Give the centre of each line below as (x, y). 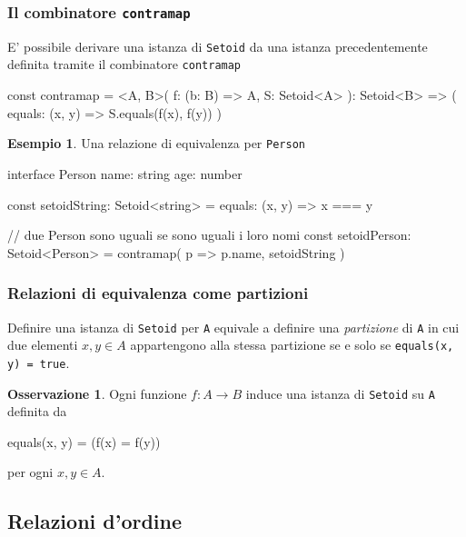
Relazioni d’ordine (95, 521)
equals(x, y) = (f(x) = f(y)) (84, 441)
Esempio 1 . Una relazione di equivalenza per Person (156, 143)
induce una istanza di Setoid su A (340, 393)
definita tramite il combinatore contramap (124, 64)
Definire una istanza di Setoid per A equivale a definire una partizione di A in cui (233, 327)
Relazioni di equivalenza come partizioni (158, 293)
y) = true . (39, 362)
